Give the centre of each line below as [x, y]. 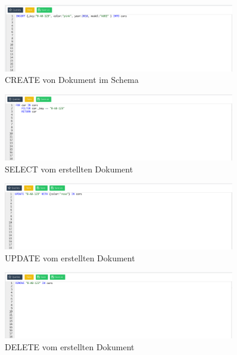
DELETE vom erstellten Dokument [70, 346]
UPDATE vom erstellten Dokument [70, 257]
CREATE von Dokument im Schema [72, 80]
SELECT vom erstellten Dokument [69, 169]
